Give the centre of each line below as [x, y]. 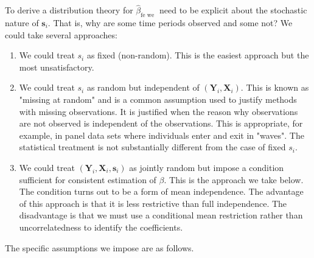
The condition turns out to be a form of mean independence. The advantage [161, 191]
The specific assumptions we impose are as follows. [99, 247]
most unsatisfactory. [57, 67]
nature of [22, 23]
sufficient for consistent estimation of [88, 179]
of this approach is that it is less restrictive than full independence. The [153, 203]
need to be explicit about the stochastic [233, 10]
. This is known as [275, 87]
